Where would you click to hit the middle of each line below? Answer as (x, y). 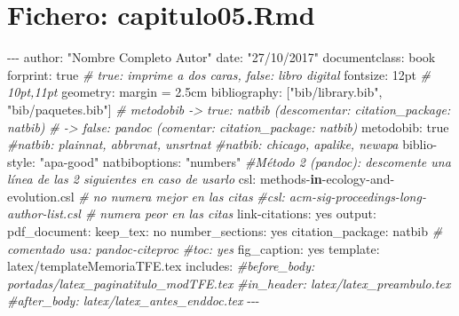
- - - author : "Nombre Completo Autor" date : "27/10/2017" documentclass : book (222, 57)
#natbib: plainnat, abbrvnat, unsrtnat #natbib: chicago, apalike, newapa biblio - (222, 144)
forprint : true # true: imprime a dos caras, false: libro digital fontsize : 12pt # (219, 74)
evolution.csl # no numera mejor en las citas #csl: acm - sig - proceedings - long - (217, 196)
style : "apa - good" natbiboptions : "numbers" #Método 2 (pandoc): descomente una (229, 161)
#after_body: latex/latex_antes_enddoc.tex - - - (134, 300)
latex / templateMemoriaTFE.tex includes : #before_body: (161, 266)
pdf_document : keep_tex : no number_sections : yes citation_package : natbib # (225, 231)
